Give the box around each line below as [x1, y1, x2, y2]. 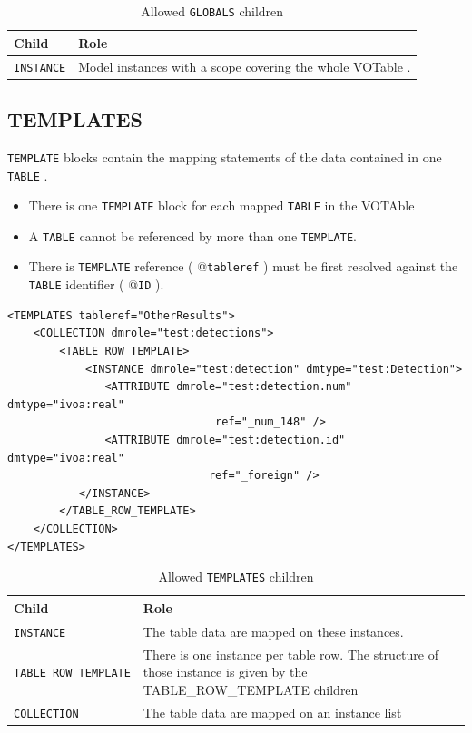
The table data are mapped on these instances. [143, 621, 404, 640]
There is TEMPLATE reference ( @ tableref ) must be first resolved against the [28, 257, 458, 276]
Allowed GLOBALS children [141, 2, 284, 20]
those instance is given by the [143, 662, 308, 681]
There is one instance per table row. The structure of [143, 644, 438, 663]
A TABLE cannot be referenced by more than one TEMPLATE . [28, 226, 357, 245]
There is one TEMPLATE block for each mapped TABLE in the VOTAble [28, 196, 415, 215]
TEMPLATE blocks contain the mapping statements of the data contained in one [7, 147, 442, 166]
